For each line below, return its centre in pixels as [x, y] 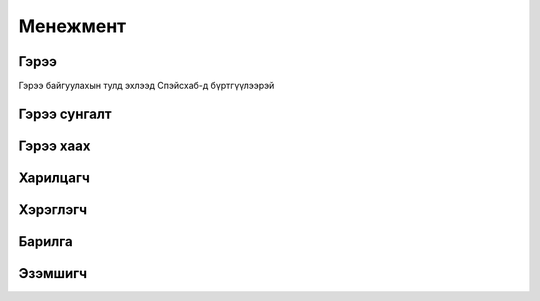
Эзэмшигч [53, 273]
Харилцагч [54, 177]
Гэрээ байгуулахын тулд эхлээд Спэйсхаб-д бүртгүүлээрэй [146, 86]
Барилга [46, 241]
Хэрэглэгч [53, 209]
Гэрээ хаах [54, 145]
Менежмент [72, 26]
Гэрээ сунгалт [65, 113]
